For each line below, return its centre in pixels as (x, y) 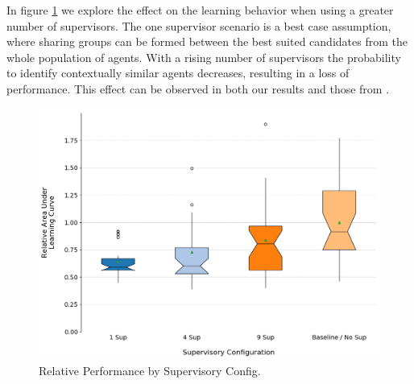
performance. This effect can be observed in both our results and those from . (198, 88)
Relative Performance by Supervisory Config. (150, 370)
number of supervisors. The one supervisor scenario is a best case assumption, (199, 25)
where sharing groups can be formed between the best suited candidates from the (207, 41)
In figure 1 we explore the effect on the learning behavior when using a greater (200, 10)
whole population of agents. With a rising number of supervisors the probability (204, 57)
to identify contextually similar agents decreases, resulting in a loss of (178, 73)
